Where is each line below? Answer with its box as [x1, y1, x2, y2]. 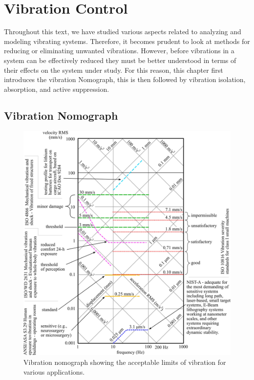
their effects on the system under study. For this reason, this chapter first [4, 64, 223, 75]
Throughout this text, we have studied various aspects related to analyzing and [4, 26, 241, 37]
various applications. [23, 366, 85, 377]
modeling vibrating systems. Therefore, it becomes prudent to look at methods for [4, 36, 250, 46]
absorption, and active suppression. [4, 84, 109, 94]
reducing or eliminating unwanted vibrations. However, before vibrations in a [4, 45, 234, 56]
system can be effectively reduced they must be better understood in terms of [4, 55, 236, 65]
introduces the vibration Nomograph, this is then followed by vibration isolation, [4, 74, 246, 84]
